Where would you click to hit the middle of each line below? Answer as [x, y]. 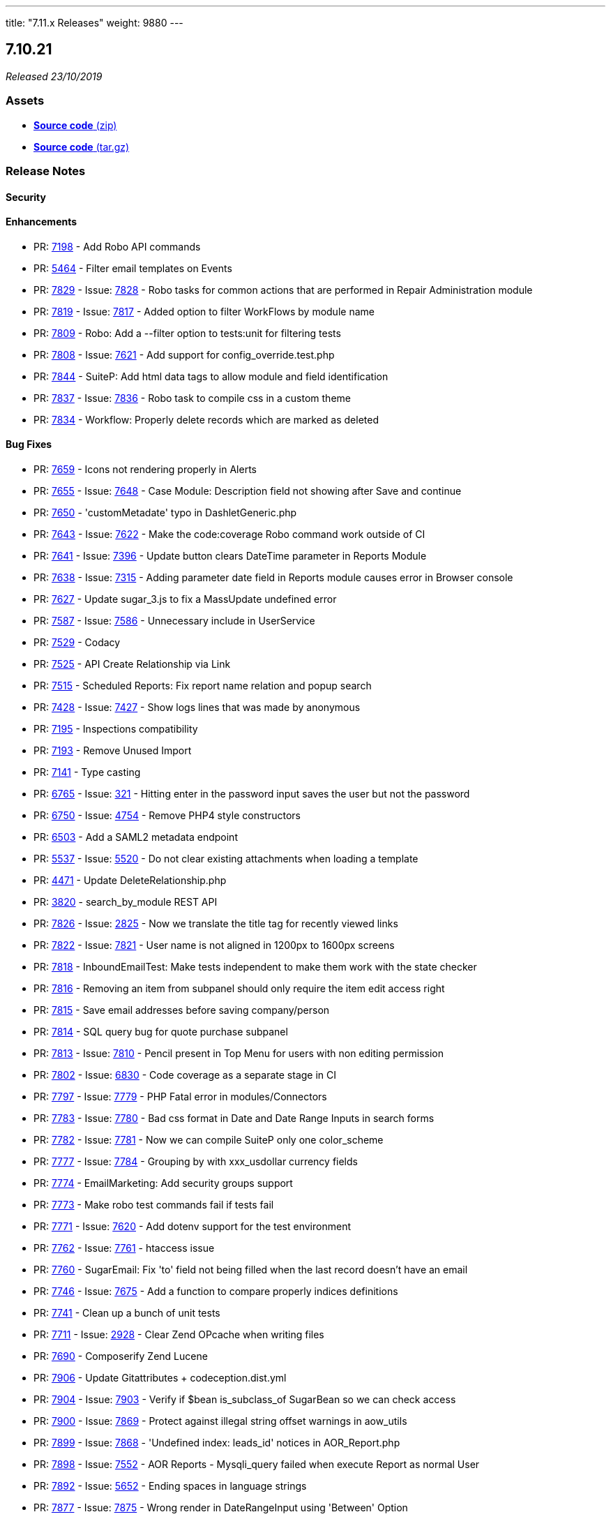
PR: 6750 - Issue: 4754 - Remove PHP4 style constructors [167, 816]
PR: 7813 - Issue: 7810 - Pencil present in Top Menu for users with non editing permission [239, 1054]
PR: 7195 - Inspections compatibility [116, 729]
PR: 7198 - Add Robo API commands [117, 246]
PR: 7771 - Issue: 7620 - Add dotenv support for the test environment [192, 1227]
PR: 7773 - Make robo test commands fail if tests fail [154, 1205]
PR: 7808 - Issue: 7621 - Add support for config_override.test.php [184, 354]
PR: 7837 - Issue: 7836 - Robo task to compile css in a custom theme [192, 398]
